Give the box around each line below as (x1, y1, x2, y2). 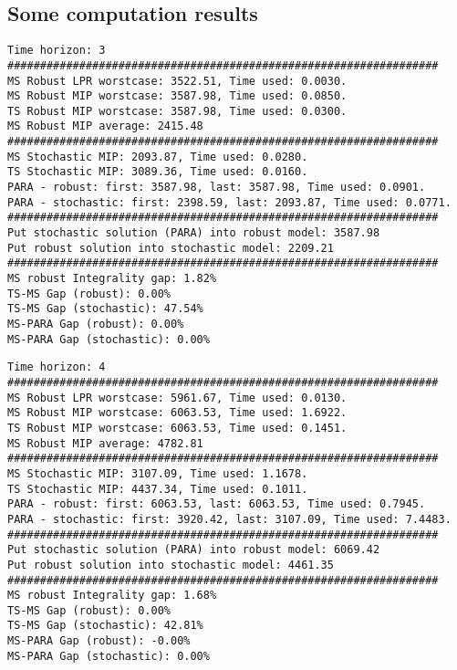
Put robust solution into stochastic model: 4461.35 (7, 558, 334, 571)
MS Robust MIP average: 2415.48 (7, 120, 203, 133)
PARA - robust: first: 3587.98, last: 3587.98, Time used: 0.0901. (7, 181, 426, 194)
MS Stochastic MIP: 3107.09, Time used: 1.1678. (7, 466, 308, 480)
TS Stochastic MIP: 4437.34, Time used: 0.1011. (7, 482, 308, 496)
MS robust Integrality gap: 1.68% (7, 589, 217, 602)
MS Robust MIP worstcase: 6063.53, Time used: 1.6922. (7, 406, 348, 420)
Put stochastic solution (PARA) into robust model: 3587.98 (7, 226, 380, 240)
